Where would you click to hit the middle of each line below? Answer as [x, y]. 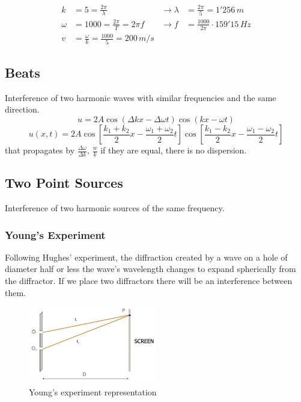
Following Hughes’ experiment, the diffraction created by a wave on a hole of [146, 257]
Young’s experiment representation [93, 392]
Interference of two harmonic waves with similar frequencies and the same [141, 97]
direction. [22, 109]
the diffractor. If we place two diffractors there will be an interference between [149, 281]
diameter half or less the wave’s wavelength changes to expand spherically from [150, 269]
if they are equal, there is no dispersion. [174, 150]
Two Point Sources [64, 183]
